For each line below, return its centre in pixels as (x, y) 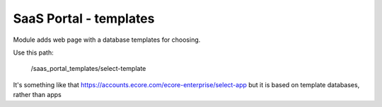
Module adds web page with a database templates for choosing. (107, 40)
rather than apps (37, 95)
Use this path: (33, 52)
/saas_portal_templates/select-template (88, 69)
